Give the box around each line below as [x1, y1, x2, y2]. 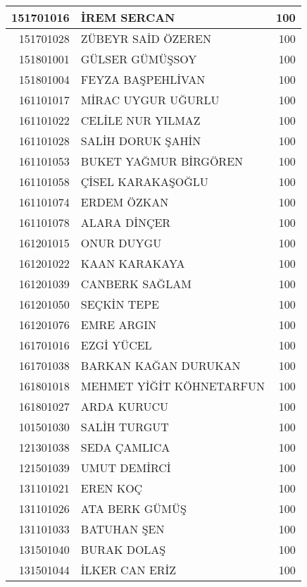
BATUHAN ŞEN [80, 521, 165, 537]
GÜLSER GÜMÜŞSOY [80, 51, 197, 67]
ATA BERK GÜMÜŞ [80, 500, 187, 517]
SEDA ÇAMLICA [80, 439, 170, 455]
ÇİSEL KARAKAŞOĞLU [80, 173, 208, 190]
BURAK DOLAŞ [80, 541, 166, 557]
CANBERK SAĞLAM [80, 276, 192, 292]
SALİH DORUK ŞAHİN [80, 132, 201, 149]
